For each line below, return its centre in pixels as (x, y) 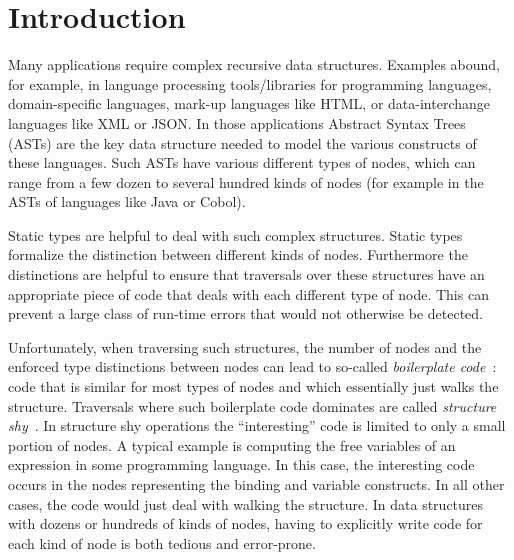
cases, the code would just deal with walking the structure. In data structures (246, 503)
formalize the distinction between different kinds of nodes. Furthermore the (238, 254)
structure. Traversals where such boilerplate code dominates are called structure (252, 405)
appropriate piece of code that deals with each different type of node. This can (248, 293)
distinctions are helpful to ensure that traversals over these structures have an (246, 274)
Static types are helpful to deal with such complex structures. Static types (235, 234)
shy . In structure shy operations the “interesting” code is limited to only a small (257, 425)
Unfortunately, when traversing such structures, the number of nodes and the (245, 346)
